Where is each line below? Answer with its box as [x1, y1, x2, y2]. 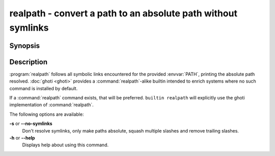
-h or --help [9, 135, 35, 141]
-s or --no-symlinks [9, 120, 53, 127]
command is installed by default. [9, 85, 78, 91]
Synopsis [9, 41, 40, 50]
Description [9, 58, 48, 66]
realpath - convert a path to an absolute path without [9, 8, 238, 19]
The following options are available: [9, 111, 84, 117]
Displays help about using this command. [22, 142, 109, 148]
